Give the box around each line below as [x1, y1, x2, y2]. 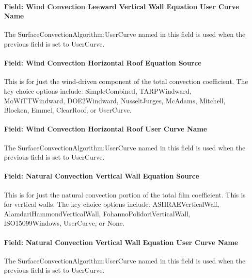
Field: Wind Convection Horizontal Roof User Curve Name [4, 124, 207, 134]
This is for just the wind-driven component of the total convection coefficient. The [4, 76, 248, 86]
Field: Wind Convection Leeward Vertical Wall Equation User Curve [4, 1, 239, 11]
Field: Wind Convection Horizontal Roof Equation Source [4, 58, 202, 68]
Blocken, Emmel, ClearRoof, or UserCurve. [4, 105, 132, 115]
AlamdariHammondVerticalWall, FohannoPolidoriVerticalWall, [4, 208, 190, 218]
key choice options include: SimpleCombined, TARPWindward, [4, 85, 191, 96]
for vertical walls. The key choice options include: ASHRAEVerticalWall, [4, 199, 220, 209]
